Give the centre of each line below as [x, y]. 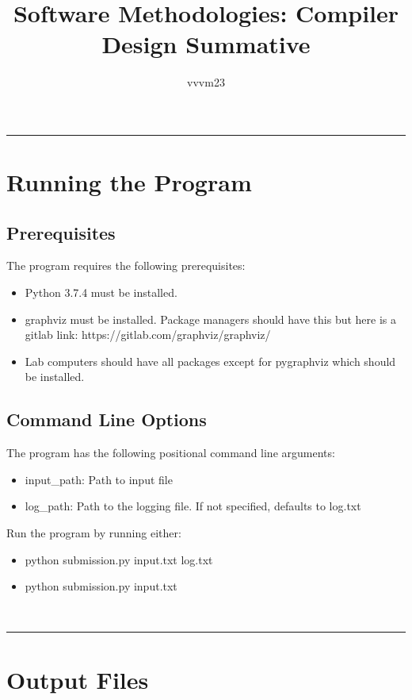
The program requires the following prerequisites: [126, 265]
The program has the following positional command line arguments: [171, 453]
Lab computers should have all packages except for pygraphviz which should [210, 361]
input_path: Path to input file [99, 479]
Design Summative [206, 44]
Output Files [78, 679]
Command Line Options [107, 419]
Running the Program [129, 182]
